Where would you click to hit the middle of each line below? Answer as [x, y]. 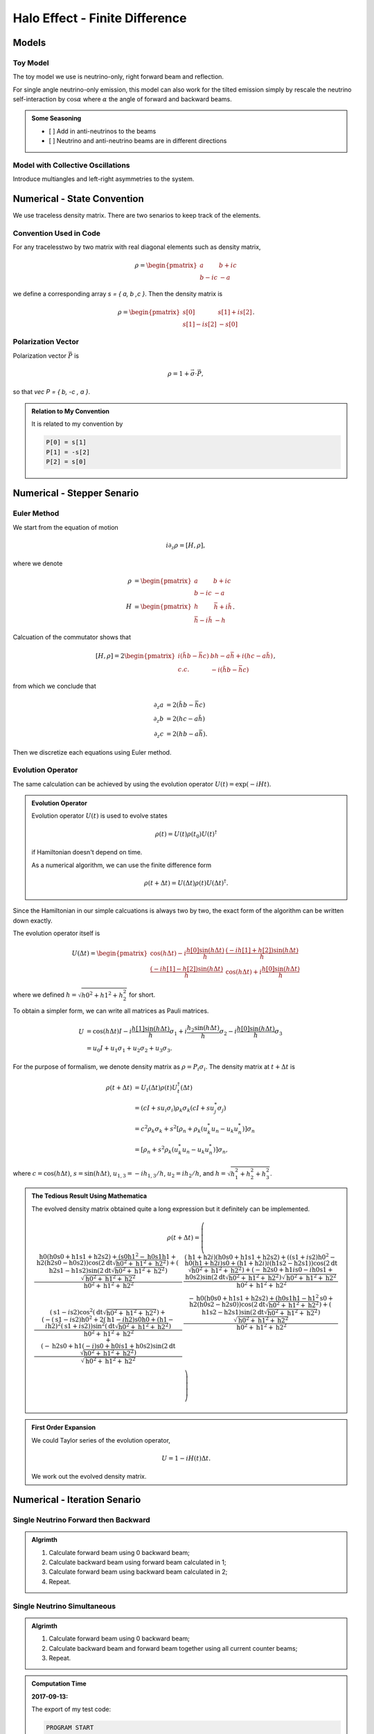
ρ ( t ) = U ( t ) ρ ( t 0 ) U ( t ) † [186, 834]
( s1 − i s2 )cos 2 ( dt [76, 1312]
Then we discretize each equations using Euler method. [92, 752]
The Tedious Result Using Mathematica [89, 1196]
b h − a [220, 656]
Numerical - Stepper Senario [76, 493]
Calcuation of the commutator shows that [72, 637]
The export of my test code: [71, 1709]
